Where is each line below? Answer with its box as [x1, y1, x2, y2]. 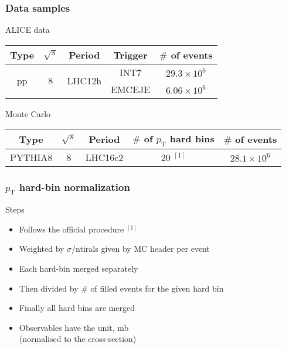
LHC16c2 [85, 150, 124, 164]
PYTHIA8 [10, 150, 53, 164]
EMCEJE [111, 82, 151, 96]
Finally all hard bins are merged [19, 302, 135, 314]
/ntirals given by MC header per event [71, 242, 210, 255]
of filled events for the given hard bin [90, 282, 224, 294]
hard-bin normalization [19, 179, 130, 194]
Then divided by [19, 282, 79, 294]
